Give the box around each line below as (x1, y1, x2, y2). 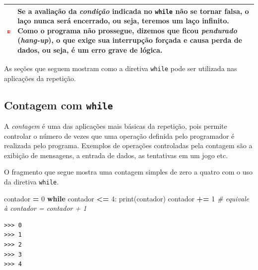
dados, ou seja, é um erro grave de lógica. (17, 44, 163, 55)
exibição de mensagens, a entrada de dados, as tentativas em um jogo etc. (4, 150, 228, 160)
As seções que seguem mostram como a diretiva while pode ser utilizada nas (4, 63, 237, 74)
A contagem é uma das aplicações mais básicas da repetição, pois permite (4, 121, 227, 131)
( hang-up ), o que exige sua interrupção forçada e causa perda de (17, 35, 242, 45)
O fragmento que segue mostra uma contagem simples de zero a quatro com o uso (4, 167, 253, 177)
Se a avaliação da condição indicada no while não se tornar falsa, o (17, 5, 249, 16)
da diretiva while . (4, 177, 59, 187)
